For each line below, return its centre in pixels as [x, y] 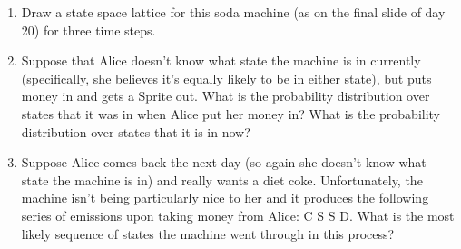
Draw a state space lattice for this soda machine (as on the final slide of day [233, 12]
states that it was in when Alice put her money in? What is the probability [231, 113]
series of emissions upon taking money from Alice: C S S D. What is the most [238, 215]
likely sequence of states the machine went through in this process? [208, 233]
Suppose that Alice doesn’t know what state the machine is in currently [221, 60]
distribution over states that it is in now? [136, 131]
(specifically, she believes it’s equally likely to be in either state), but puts [226, 78]
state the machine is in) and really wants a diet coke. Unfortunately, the [222, 179]
